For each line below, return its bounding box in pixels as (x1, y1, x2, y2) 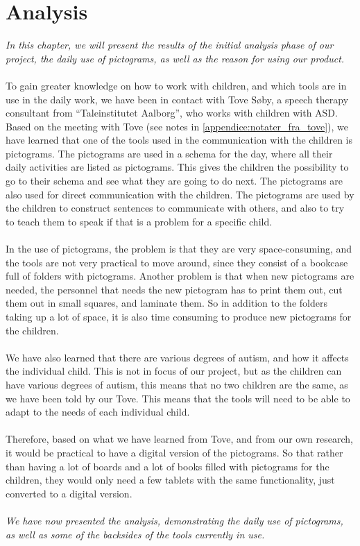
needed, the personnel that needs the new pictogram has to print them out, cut (6, 282, 343, 296)
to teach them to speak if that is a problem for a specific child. (6, 214, 273, 228)
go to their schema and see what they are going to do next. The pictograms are (6, 173, 343, 188)
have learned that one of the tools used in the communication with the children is (6, 133, 353, 147)
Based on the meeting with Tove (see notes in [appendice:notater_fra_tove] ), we (6, 119, 348, 133)
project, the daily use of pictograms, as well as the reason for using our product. (6, 51, 345, 65)
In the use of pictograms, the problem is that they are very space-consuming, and (6, 241, 352, 256)
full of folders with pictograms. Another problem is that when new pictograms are (6, 268, 354, 283)
